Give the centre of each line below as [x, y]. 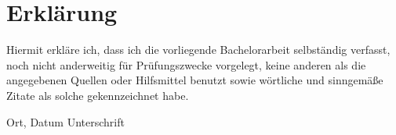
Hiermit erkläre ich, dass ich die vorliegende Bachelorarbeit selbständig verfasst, [198, 50]
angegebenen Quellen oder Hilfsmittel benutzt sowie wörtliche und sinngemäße [195, 80]
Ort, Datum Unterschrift [65, 121]
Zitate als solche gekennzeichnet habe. [98, 95]
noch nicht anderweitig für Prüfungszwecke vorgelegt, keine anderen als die [186, 64]
